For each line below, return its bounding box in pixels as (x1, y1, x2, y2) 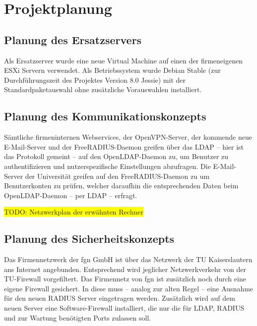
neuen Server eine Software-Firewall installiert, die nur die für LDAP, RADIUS (4, 303, 245, 313)
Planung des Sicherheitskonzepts (4, 231, 175, 246)
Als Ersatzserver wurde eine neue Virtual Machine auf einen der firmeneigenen (4, 55, 243, 65)
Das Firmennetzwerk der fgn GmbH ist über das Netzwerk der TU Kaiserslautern (4, 254, 253, 265)
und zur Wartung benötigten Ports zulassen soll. (4, 312, 151, 323)
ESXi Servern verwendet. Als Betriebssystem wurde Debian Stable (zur (4, 65, 221, 75)
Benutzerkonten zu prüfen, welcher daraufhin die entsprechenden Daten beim (4, 180, 239, 191)
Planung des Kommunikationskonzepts (4, 109, 206, 124)
